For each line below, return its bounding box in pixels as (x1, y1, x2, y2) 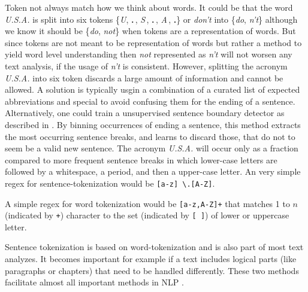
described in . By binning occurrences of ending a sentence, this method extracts (5, 118, 301, 130)
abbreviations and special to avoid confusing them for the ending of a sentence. (5, 95, 295, 107)
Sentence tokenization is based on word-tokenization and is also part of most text (5, 241, 304, 253)
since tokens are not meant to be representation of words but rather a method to (5, 36, 302, 48)
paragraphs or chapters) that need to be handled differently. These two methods (5, 264, 299, 276)
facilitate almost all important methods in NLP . (5, 276, 184, 288)
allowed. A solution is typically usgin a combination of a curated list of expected (5, 83, 300, 96)
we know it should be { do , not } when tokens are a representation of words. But (5, 25, 296, 37)
